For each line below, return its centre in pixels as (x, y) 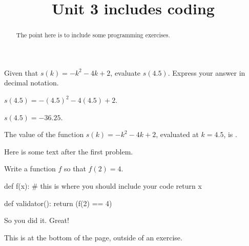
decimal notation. (32, 83)
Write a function (30, 169)
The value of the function (44, 134)
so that (75, 169)
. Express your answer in (206, 72)
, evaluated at (177, 134)
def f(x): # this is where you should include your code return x (103, 185)
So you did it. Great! (37, 220)
